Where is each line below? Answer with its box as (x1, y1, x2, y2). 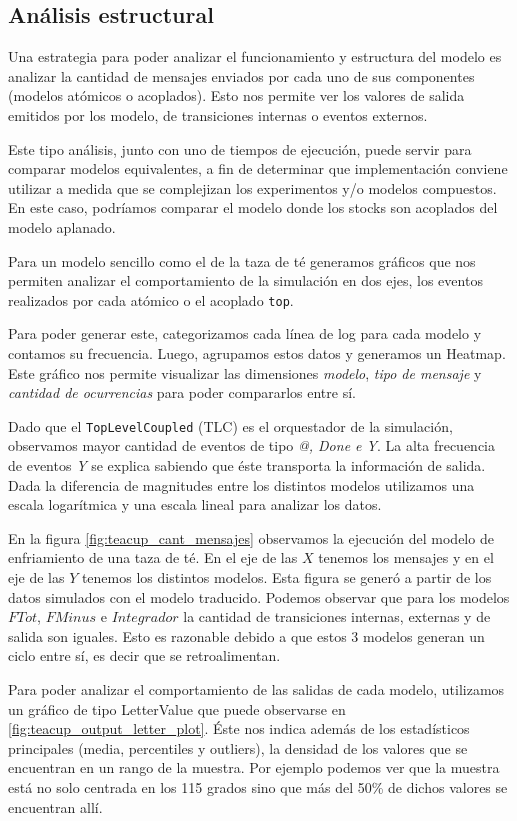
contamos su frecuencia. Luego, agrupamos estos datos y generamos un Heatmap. (8, 342, 506, 363)
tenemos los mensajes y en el (318, 547, 494, 568)
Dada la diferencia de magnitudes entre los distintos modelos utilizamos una (8, 474, 475, 495)
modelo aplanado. (8, 216, 116, 237)
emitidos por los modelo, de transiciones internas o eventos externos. (8, 104, 428, 125)
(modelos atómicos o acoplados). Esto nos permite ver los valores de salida (8, 85, 465, 106)
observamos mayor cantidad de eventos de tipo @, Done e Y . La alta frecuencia (8, 435, 496, 456)
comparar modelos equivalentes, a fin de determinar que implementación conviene (8, 158, 508, 179)
